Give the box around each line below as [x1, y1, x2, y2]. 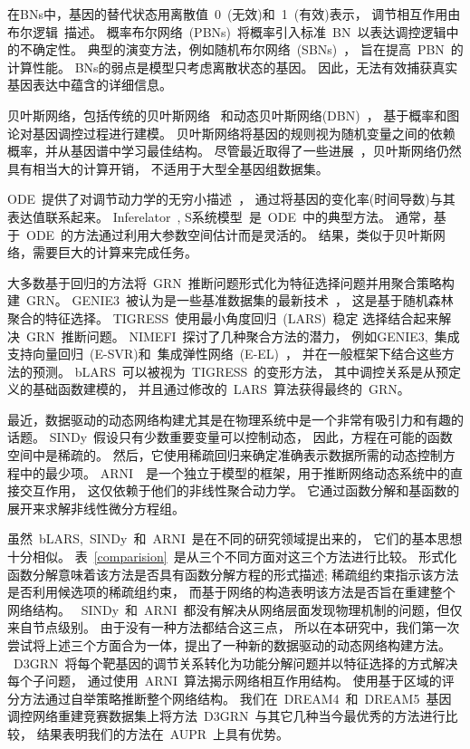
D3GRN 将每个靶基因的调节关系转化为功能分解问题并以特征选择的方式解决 [13, 653, 458, 672]
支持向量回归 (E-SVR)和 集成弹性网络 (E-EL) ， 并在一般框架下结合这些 [7, 344, 442, 363]
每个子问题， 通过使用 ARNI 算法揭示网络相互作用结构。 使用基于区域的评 [7, 671, 455, 690]
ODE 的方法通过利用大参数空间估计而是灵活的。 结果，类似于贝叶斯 [25, 225, 433, 244]
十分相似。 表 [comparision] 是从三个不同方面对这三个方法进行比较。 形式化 [7, 547, 457, 566]
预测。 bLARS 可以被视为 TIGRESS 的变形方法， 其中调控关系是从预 [32, 361, 449, 380]
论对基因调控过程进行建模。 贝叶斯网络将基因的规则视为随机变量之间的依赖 [7, 123, 456, 142]
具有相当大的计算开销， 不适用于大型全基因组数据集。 [7, 158, 329, 178]
